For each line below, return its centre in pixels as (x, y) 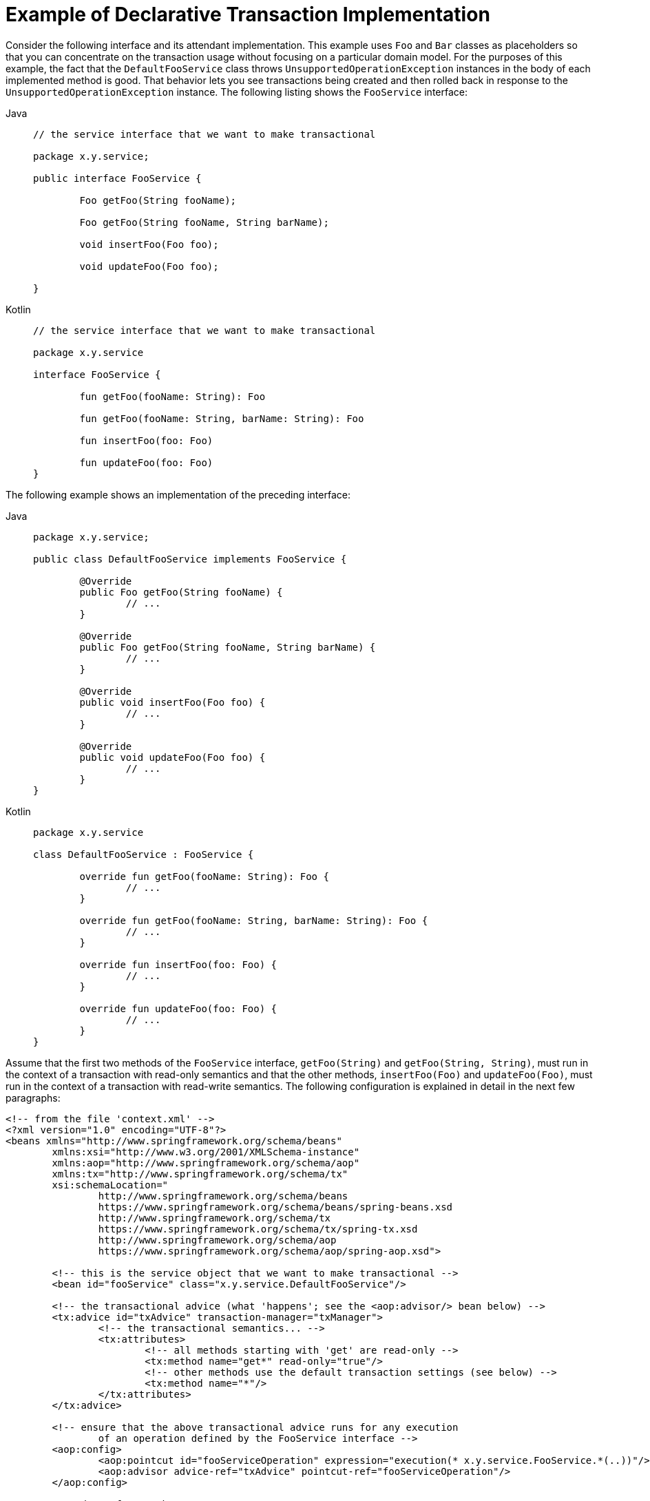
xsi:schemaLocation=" (110, 1185)
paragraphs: (33, 1098)
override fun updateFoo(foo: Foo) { (178, 1008)
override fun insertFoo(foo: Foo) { (178, 964)
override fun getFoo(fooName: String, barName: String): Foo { (254, 920)
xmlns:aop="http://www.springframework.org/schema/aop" (206, 1163)
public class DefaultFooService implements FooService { (190, 559)
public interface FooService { (117, 178)
